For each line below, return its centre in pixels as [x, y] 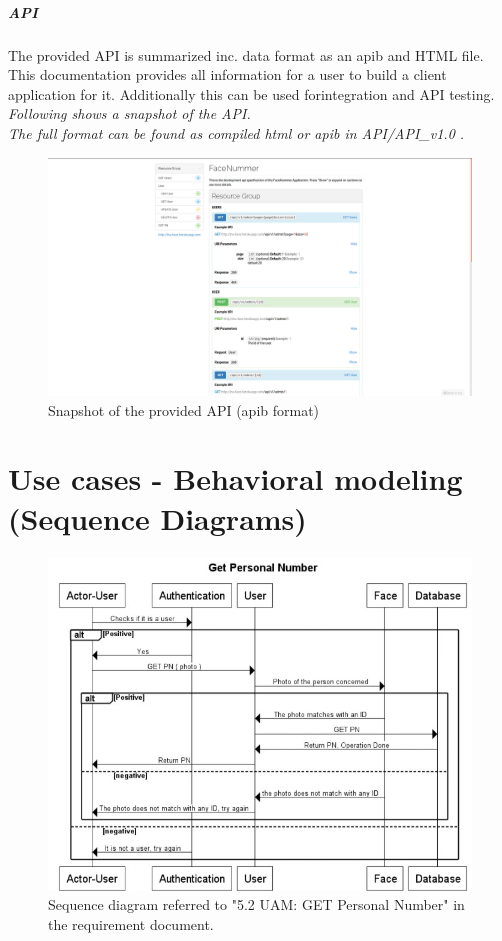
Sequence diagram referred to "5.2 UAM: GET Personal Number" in [256, 904]
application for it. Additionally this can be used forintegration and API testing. [251, 93]
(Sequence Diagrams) [157, 517]
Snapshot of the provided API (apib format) [184, 409]
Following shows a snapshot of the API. [129, 113]
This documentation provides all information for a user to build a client [227, 74]
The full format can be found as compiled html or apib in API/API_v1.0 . [236, 132]
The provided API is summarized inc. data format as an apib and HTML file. [246, 54]
